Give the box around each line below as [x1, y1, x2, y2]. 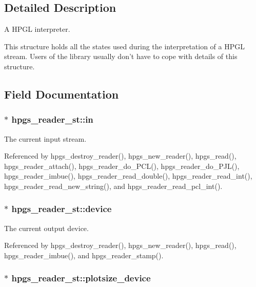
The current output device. [4, 222, 89, 233]
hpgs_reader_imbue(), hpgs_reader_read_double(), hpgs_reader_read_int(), [4, 170, 252, 181]
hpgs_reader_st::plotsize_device [11, 272, 151, 284]
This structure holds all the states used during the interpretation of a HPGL [4, 41, 245, 51]
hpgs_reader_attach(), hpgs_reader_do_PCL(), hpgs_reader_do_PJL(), [4, 160, 240, 171]
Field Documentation [4, 86, 119, 102]
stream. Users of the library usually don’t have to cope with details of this [4, 51, 238, 62]
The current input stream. [4, 133, 87, 144]
